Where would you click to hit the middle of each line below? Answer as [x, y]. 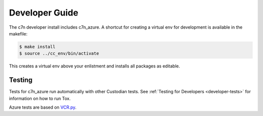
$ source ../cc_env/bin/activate [59, 54]
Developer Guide [44, 13]
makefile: [18, 33]
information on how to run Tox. [40, 98]
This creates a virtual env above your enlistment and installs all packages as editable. [94, 66]
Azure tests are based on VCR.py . [43, 107]
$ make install [37, 47]
